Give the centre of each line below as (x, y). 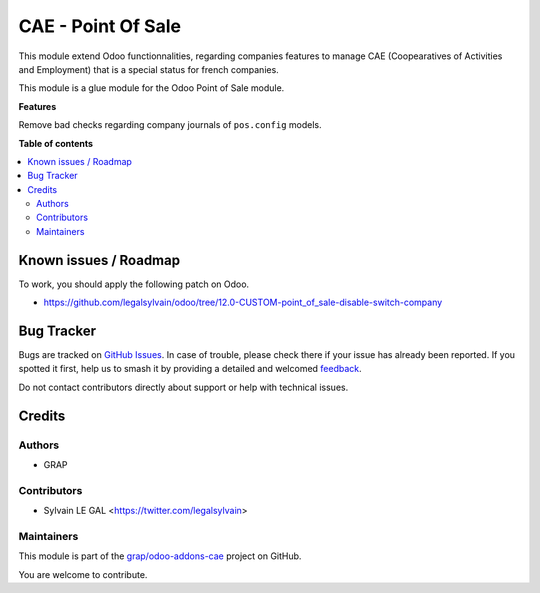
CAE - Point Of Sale (100, 26)
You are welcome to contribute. (83, 574)
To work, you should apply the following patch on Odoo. (134, 284)
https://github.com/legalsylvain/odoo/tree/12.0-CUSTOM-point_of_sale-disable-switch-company (243, 302)
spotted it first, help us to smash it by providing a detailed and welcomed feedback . (190, 369)
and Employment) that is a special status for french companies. (148, 69)
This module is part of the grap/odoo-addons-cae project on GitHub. (160, 556)
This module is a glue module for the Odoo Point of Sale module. (151, 88)
